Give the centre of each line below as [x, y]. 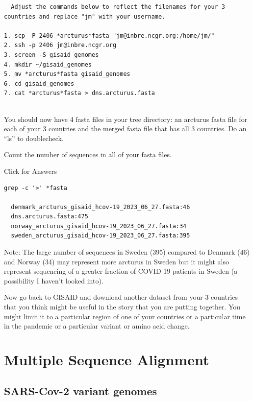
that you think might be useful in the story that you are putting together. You [122, 307]
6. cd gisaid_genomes [39, 83]
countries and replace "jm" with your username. [85, 16]
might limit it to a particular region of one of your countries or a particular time [125, 316]
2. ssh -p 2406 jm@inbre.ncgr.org [60, 45]
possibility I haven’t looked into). [54, 280]
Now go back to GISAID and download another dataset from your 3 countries [121, 297]
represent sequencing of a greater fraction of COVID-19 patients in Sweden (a [121, 271]
